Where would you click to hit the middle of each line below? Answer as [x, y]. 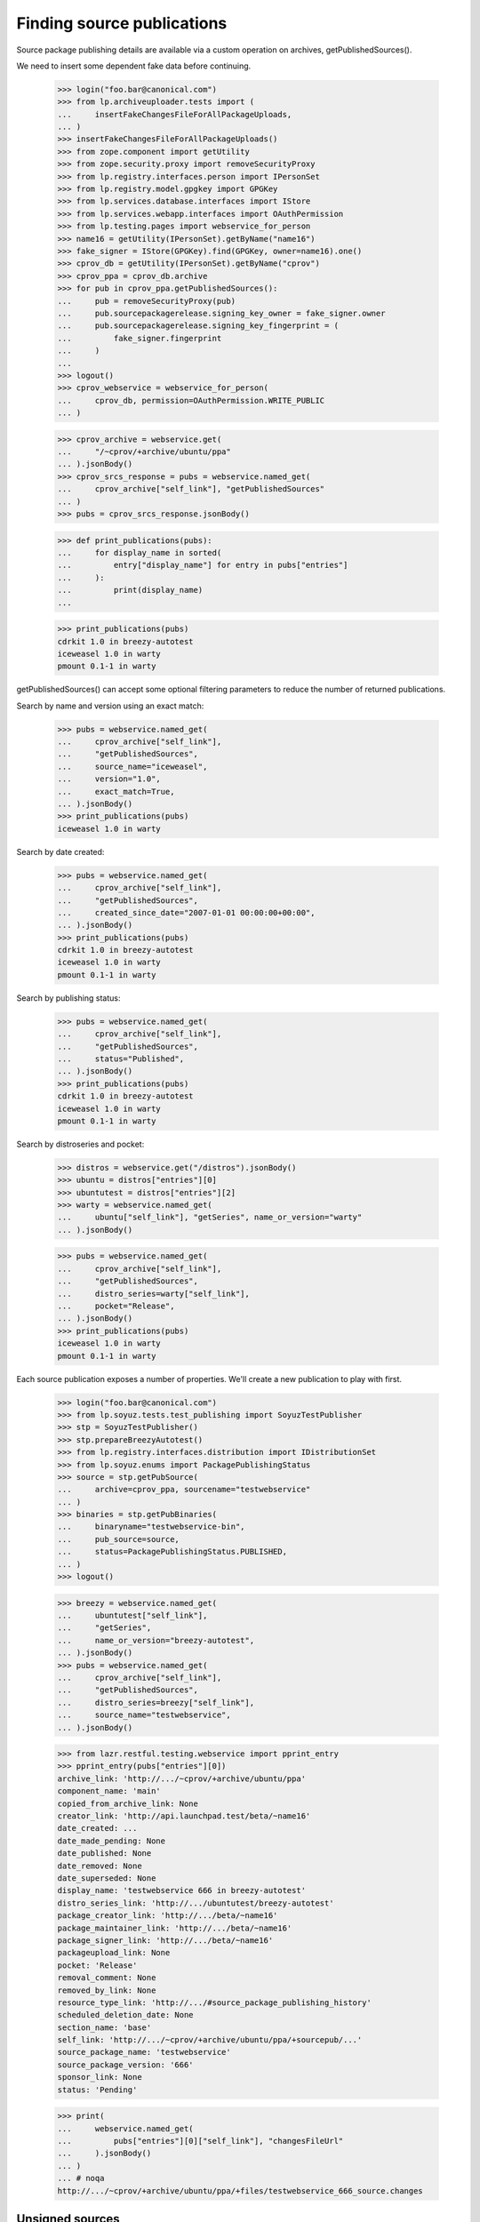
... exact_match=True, [116, 791]
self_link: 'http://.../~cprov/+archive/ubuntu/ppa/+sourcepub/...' [210, 2040]
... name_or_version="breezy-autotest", [156, 1640]
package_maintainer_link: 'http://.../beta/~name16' [175, 1928]
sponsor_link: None [100, 2077]
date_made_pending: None [112, 1841]
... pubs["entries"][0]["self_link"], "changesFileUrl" [200, 2141]
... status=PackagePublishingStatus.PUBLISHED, [172, 1552]
